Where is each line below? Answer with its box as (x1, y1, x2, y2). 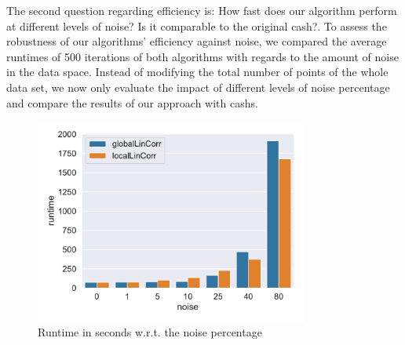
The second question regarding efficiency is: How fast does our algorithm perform (6, 2, 397, 18)
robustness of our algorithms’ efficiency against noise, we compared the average (6, 33, 387, 49)
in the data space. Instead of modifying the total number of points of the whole (6, 64, 389, 80)
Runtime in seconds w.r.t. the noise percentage (38, 324, 262, 340)
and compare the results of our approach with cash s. (6, 94, 258, 111)
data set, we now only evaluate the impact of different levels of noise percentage (6, 78, 390, 95)
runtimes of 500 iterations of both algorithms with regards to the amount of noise (6, 48, 399, 64)
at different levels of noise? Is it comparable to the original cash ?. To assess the (6, 17, 387, 34)
